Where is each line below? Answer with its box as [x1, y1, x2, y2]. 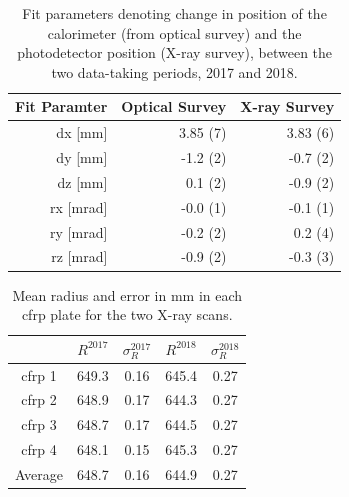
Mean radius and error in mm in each [12, 284, 243, 305]
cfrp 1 [21, 364, 57, 385]
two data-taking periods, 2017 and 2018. [51, 61, 298, 82]
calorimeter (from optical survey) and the [47, 22, 302, 43]
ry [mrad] [50, 221, 108, 242]
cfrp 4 [21, 439, 57, 460]
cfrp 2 [21, 389, 57, 410]
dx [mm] [56, 122, 108, 143]
